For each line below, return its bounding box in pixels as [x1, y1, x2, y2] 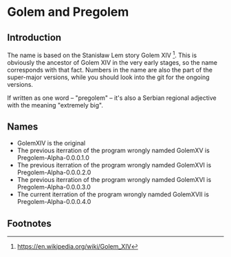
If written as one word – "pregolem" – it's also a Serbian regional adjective [7, 94, 217, 102]
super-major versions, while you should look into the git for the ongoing [7, 73, 210, 81]
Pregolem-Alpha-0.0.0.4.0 [16, 198, 91, 206]
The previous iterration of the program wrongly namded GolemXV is [16, 146, 210, 155]
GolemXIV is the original [16, 139, 86, 147]
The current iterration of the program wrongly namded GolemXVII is [16, 190, 210, 198]
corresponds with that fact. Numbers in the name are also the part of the [7, 65, 213, 74]
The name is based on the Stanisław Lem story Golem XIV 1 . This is [7, 50, 197, 59]
